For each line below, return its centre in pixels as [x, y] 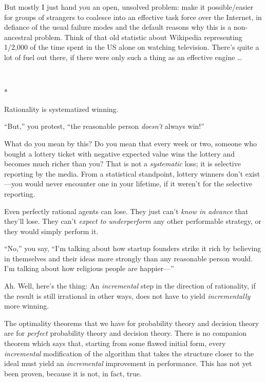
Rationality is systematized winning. [61, 109]
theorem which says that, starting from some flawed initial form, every [115, 343]
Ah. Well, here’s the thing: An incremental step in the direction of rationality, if [130, 286]
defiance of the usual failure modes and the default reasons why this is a [118, 27]
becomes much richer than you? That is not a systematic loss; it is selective [122, 164]
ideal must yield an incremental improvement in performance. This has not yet [128, 363]
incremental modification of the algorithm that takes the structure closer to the [129, 353]
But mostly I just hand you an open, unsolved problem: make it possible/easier [129, 7]
